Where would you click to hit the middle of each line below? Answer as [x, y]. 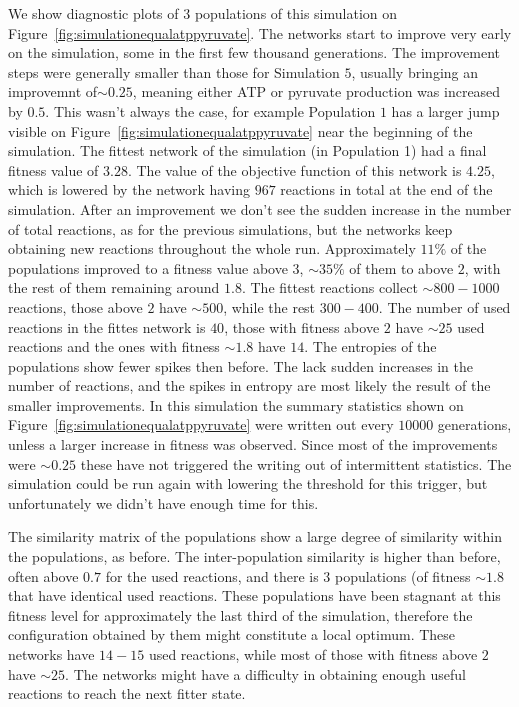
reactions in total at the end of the [386, 189]
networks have [51, 654]
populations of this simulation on [295, 13]
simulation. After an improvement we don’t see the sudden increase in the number [260, 208]
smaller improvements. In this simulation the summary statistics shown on [236, 404]
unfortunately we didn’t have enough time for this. [163, 502]
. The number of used [444, 306]
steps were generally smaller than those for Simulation [174, 71]
